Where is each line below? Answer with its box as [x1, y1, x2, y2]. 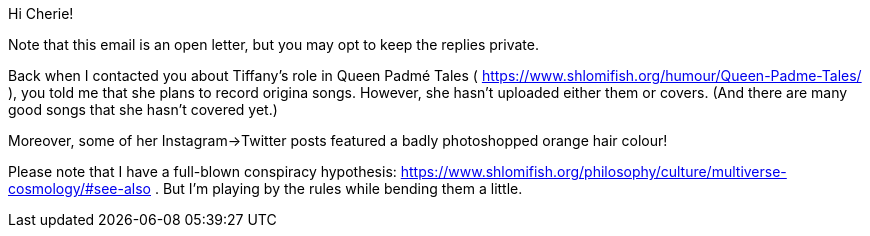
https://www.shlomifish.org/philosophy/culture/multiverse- [400, 163, 787, 180]
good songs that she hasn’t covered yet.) [8, 101, 278, 118]
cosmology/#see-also [8, 180, 151, 197]
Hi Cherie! [8, 5, 74, 22]
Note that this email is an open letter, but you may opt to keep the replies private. [8, 36, 539, 53]
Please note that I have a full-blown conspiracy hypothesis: [8, 163, 397, 180]
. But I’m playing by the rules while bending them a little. [154, 180, 523, 197]
